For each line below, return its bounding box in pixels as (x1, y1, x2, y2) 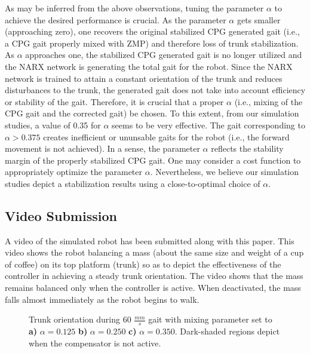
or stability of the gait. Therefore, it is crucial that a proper (5, 95, 224, 108)
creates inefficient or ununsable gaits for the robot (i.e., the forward (43, 130, 290, 143)
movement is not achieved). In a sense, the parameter (5, 142, 200, 155)
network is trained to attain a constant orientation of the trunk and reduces (5, 72, 283, 84)
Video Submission (5, 206, 117, 225)
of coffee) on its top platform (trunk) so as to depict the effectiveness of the (5, 257, 281, 270)
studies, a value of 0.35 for (5, 118, 101, 131)
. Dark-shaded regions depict (174, 325, 280, 337)
